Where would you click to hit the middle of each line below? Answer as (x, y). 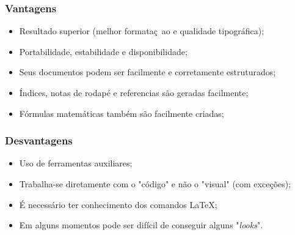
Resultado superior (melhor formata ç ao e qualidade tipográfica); (142, 31)
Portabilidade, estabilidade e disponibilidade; (103, 51)
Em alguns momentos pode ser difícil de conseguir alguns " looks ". (141, 225)
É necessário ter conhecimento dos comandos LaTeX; (118, 204)
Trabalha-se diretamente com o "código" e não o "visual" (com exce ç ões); (155, 184)
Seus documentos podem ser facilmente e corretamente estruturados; (147, 72)
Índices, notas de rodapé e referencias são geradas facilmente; (134, 92)
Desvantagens (39, 140)
